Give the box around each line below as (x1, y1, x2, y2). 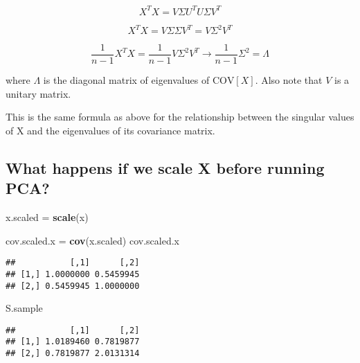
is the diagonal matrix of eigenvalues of (43, 73, 210, 87)
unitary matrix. (6, 86, 71, 100)
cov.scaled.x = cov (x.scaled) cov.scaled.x (6, 233, 180, 247)
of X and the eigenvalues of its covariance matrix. (6, 123, 215, 137)
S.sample (6, 301, 43, 315)
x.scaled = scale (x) (6, 210, 89, 224)
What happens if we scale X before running (6, 157, 325, 178)
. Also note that (255, 73, 323, 87)
